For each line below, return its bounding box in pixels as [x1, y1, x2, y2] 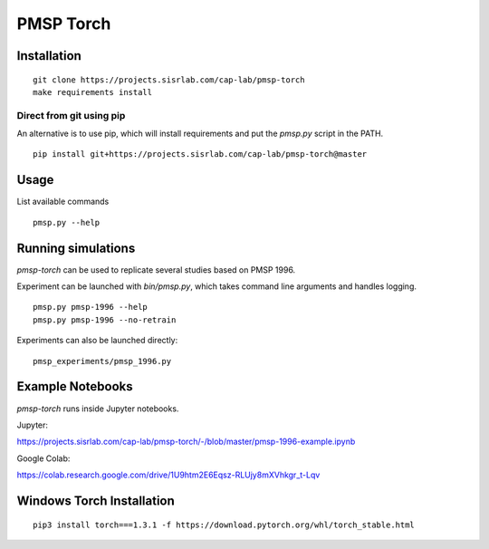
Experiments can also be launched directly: [16, 335, 178, 346]
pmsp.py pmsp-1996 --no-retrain [33, 314, 177, 325]
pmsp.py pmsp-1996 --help [33, 302, 149, 313]
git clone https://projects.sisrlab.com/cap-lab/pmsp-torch [33, 74, 305, 85]
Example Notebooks [16, 379, 133, 394]
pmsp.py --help [33, 217, 101, 227]
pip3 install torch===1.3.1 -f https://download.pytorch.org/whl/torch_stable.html [33, 519, 416, 530]
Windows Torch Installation [16, 493, 176, 508]
